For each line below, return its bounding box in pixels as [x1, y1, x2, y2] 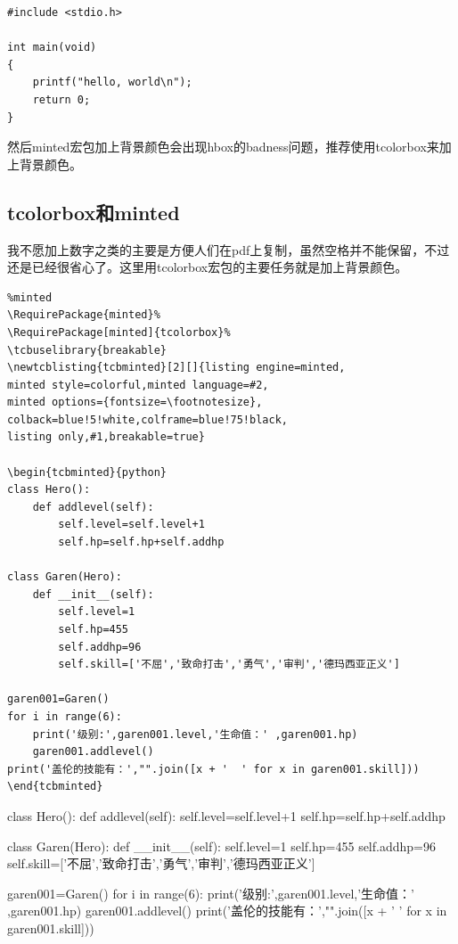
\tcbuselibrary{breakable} [7, 343, 167, 357]
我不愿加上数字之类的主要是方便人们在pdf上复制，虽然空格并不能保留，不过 [7, 240, 450, 259]
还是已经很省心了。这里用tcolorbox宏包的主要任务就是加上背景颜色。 [7, 258, 408, 276]
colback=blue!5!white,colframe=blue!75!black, [7, 413, 288, 426]
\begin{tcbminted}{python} [7, 465, 167, 479]
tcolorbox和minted [7, 198, 180, 226]
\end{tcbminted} [7, 780, 103, 793]
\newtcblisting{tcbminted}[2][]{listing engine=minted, [7, 361, 346, 374]
